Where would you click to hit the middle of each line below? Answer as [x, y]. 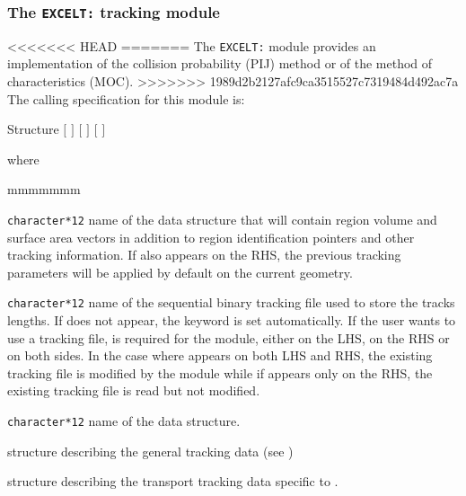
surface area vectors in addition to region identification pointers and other [211, 237]
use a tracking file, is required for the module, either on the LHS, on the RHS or [229, 337]
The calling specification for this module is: [126, 98]
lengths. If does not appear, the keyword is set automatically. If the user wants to [232, 320]
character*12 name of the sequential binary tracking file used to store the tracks [231, 302]
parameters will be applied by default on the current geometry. [180, 272]
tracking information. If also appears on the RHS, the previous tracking [204, 255]
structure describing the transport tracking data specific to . [173, 481]
